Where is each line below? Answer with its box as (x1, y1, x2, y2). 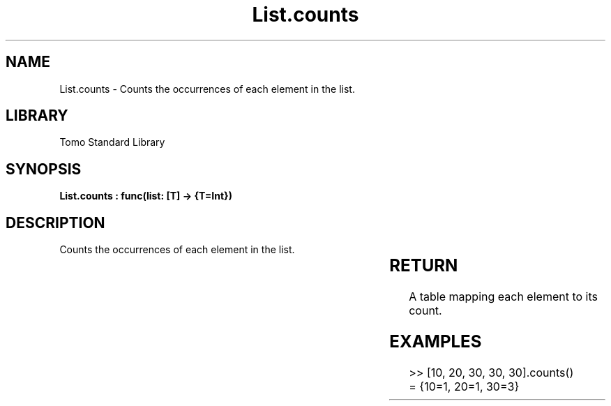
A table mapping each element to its (409, 290, 598, 304)
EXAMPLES (389, 331, 482, 352)
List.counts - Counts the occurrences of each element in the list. (59, 82, 355, 95)
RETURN (389, 255, 458, 276)
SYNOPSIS (6, 160, 82, 178)
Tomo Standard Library (59, 136, 165, 149)
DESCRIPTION (6, 213, 105, 232)
